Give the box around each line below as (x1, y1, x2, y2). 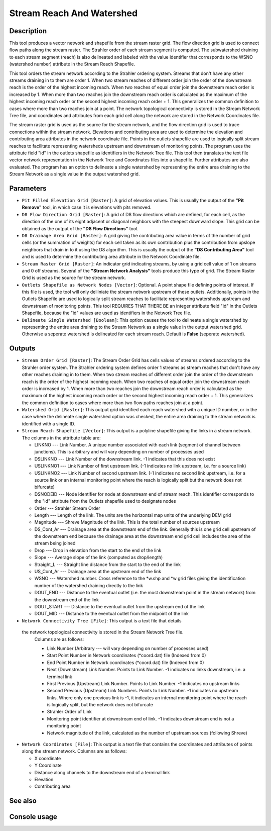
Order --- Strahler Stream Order (34, 505, 100, 511)
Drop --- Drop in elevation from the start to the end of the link (34, 547, 162, 553)
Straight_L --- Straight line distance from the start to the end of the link (34, 561, 181, 568)
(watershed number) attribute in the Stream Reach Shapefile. (9, 61, 135, 67)
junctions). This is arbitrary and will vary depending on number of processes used (34, 449, 204, 455)
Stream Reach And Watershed (9, 8, 138, 19)
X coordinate (34, 755, 61, 761)
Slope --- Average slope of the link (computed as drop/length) (34, 555, 163, 561)
